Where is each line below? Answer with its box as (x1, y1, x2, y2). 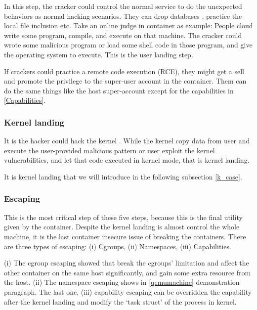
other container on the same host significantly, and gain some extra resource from (4, 267, 251, 277)
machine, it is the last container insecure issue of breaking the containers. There (4, 231, 246, 241)
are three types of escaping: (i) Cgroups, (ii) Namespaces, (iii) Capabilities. (4, 241, 231, 251)
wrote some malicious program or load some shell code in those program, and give (4, 40, 253, 50)
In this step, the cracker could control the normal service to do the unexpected (4, 1, 242, 11)
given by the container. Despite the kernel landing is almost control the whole (4, 221, 240, 232)
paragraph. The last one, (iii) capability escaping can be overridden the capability (4, 286, 252, 297)
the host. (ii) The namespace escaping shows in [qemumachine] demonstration (4, 277, 240, 287)
